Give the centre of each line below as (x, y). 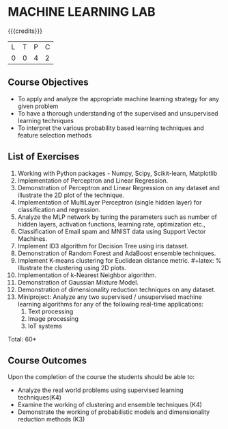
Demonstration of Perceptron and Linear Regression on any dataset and (119, 187)
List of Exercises (44, 157)
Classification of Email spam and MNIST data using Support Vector (112, 231)
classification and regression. (59, 209)
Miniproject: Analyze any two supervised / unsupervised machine (110, 297)
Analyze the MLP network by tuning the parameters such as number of (117, 217)
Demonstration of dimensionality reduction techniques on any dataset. (116, 289)
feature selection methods (55, 135)
